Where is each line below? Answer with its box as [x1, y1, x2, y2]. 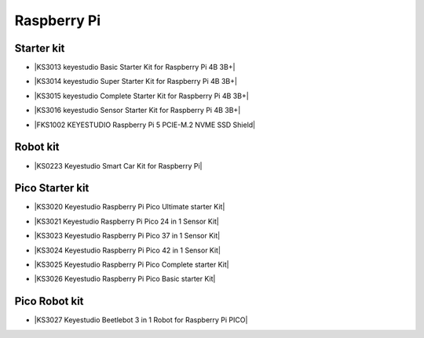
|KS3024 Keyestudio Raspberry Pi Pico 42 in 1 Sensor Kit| [34, 245, 221, 255]
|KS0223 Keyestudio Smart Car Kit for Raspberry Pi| [34, 161, 203, 170]
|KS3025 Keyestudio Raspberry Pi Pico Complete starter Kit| [34, 260, 229, 269]
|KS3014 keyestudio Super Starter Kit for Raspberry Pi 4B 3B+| [34, 77, 237, 86]
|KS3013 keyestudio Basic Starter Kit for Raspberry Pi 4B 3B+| [34, 63, 236, 72]
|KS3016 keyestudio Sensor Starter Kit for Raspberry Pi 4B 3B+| [34, 106, 241, 115]
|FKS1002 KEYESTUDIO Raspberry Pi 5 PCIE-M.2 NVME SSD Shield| [34, 120, 255, 129]
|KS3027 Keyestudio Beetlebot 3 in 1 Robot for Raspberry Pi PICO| [34, 315, 248, 325]
